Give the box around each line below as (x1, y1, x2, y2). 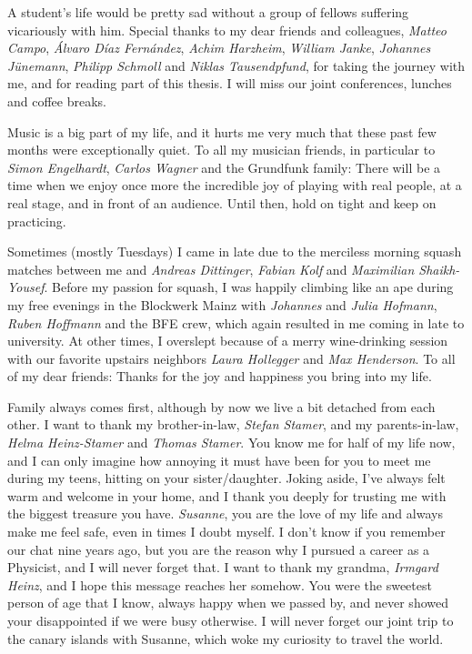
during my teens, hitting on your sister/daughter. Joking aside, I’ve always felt (7, 468, 446, 488)
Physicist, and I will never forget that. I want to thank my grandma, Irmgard (7, 558, 438, 577)
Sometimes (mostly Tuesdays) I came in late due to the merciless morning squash (7, 242, 462, 261)
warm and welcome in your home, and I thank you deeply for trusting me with (7, 486, 447, 505)
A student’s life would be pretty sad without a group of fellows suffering (7, 3, 409, 21)
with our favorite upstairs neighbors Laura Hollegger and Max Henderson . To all (7, 348, 456, 367)
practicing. (7, 211, 66, 230)
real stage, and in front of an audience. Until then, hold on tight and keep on (7, 193, 437, 212)
